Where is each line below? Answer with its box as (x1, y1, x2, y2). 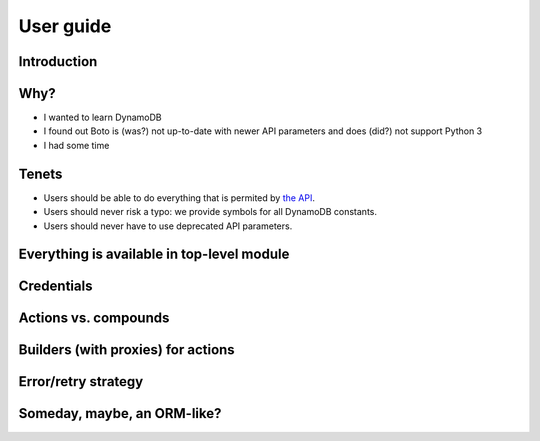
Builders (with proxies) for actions (18, 341, 235, 359)
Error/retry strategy (18, 373, 144, 390)
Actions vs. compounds (18, 310, 170, 327)
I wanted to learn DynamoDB (43, 111, 162, 124)
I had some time (43, 139, 110, 151)
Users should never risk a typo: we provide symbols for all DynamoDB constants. (43, 206, 377, 218)
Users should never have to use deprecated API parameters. (43, 220, 293, 232)
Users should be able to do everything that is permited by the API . (43, 191, 315, 204)
